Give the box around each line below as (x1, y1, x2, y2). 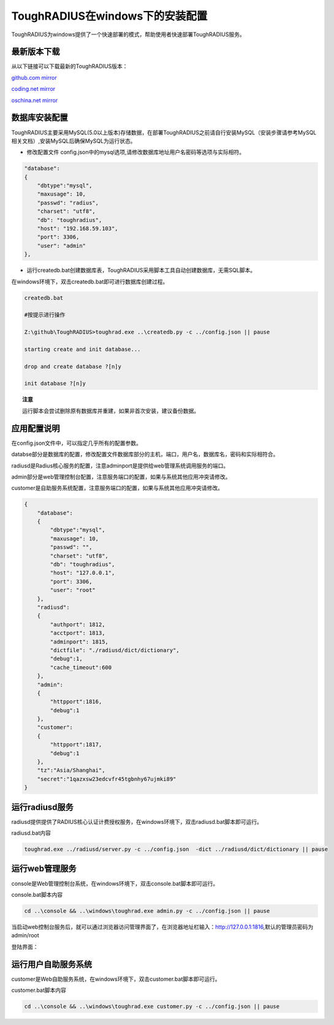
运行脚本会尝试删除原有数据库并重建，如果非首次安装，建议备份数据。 (22, 407, 199, 414)
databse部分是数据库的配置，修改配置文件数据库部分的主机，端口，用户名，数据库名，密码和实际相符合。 (11, 451, 279, 458)
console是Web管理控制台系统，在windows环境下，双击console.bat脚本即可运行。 (11, 880, 219, 887)
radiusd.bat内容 (11, 829, 51, 837)
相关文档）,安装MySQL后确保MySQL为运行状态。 (11, 137, 136, 144)
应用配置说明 (11, 423, 60, 434)
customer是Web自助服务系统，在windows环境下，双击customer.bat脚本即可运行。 (11, 975, 221, 983)
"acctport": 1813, (50, 629, 105, 637)
